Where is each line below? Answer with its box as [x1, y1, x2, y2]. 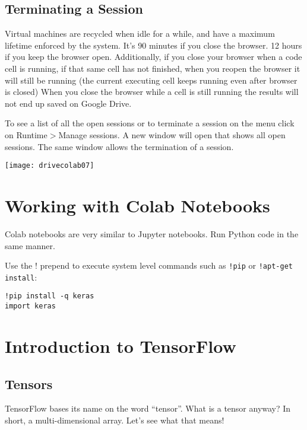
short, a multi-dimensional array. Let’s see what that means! [5, 413, 224, 426]
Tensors [5, 374, 53, 393]
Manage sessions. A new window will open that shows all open [58, 128, 286, 141]
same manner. [5, 239, 55, 251]
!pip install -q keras [5, 292, 94, 301]
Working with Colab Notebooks [5, 193, 270, 217]
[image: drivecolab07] [5, 161, 94, 170]
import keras [5, 302, 56, 311]
